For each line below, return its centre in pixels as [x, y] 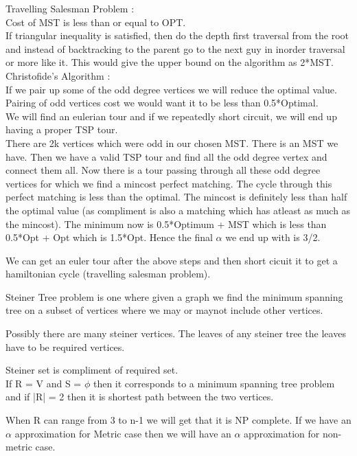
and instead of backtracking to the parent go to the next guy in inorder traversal [175, 48]
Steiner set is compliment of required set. [92, 370]
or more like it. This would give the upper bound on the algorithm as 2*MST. [170, 62]
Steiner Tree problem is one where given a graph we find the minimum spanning [174, 296]
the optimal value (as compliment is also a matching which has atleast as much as [178, 210]
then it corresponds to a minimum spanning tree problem [214, 383]
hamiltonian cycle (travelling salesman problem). [108, 274]
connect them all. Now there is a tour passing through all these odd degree [163, 170]
